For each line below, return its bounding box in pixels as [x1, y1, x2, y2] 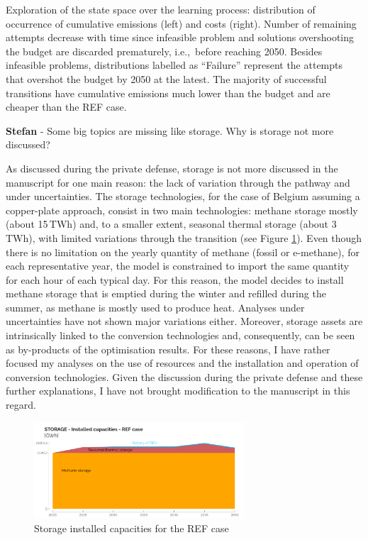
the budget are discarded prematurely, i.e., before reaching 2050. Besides [6, 43, 323, 58]
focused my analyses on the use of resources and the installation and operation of [6, 356, 359, 370]
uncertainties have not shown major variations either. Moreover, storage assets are [6, 314, 363, 329]
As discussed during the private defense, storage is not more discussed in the [6, 160, 338, 175]
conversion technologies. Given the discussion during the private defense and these [6, 369, 363, 384]
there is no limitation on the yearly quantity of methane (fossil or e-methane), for [6, 244, 359, 259]
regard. [6, 397, 36, 412]
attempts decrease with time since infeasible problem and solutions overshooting [6, 30, 355, 45]
